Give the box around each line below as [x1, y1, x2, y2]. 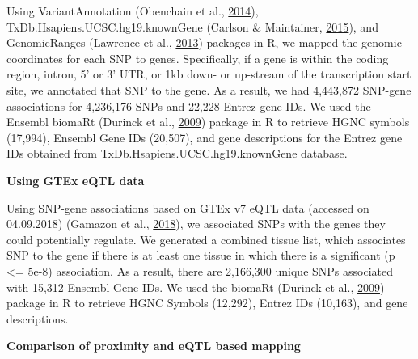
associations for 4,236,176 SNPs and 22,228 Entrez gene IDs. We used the [6, 97, 371, 114]
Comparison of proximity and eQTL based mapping [6, 337, 301, 354]
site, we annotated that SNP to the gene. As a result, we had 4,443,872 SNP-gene [6, 81, 412, 98]
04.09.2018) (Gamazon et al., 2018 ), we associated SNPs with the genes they [6, 215, 386, 232]
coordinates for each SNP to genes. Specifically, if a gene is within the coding [6, 49, 389, 66]
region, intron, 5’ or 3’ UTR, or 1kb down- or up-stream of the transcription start [6, 65, 412, 82]
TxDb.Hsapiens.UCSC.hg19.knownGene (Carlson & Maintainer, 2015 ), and [6, 18, 378, 35]
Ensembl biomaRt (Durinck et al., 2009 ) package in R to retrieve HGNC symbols [6, 113, 410, 130]
